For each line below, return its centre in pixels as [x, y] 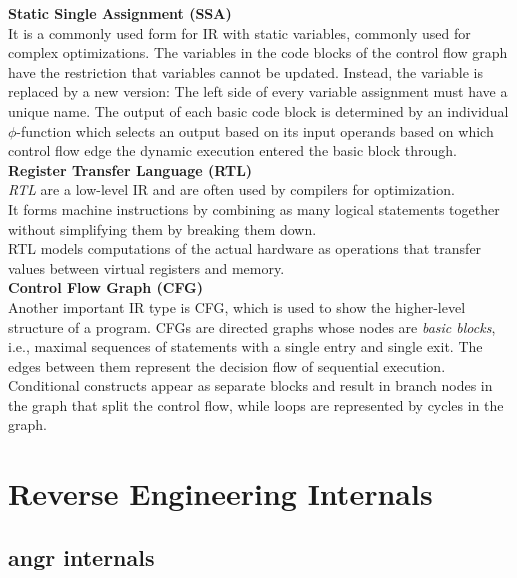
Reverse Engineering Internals [220, 493]
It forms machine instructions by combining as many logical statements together [254, 208]
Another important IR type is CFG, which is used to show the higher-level [237, 306]
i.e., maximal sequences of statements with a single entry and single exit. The [245, 346]
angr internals [81, 556]
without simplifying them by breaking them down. [162, 228]
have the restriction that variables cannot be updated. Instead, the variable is [245, 71]
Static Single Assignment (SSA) [120, 13]
